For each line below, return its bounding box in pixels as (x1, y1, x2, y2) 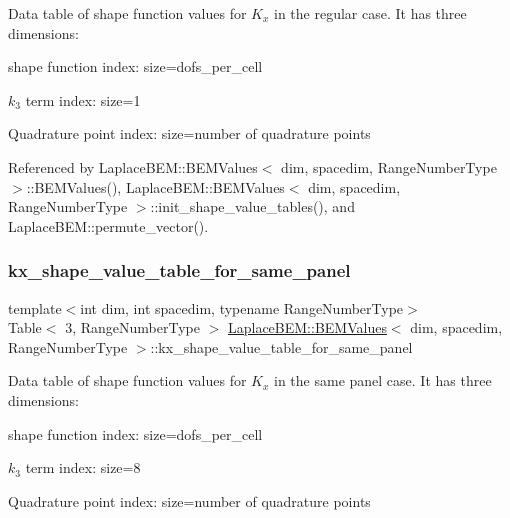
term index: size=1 (25, 89, 141, 110)
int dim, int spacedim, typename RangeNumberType (80, 297, 404, 318)
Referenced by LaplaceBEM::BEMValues (8, 156, 258, 177)
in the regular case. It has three (274, 3, 467, 23)
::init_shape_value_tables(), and (150, 196, 355, 217)
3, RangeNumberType (65, 317, 200, 338)
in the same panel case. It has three (274, 370, 492, 391)
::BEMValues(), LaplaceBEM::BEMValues (26, 176, 285, 197)
